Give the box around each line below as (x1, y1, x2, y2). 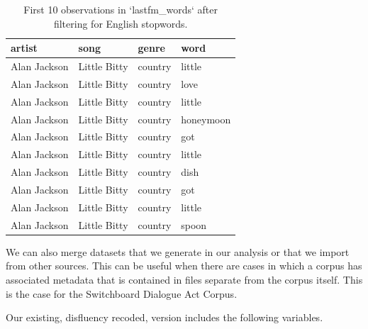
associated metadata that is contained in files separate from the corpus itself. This (6, 272, 363, 286)
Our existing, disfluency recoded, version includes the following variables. (6, 310, 323, 325)
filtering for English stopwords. (53, 16, 188, 30)
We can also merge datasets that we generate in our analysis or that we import (6, 244, 350, 259)
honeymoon (181, 111, 231, 126)
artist (11, 40, 38, 55)
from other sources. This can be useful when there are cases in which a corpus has (6, 258, 362, 273)
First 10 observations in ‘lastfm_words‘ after (23, 2, 218, 16)
